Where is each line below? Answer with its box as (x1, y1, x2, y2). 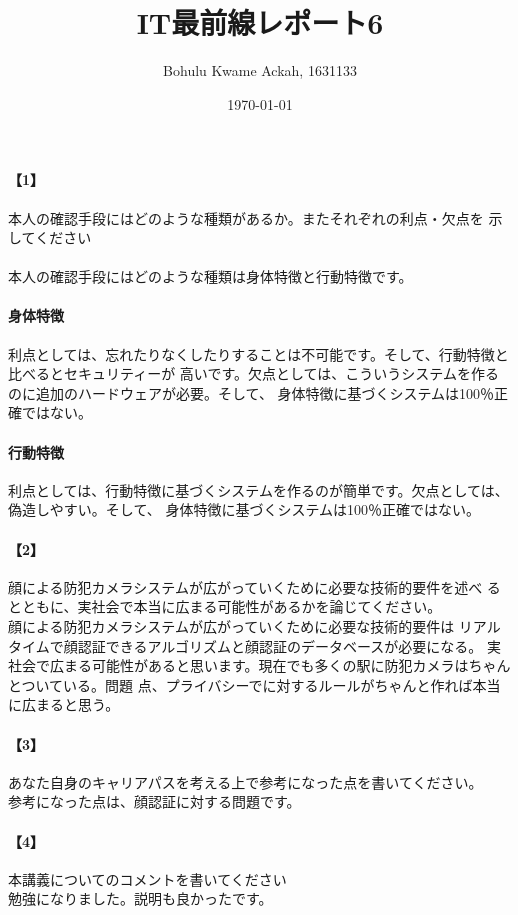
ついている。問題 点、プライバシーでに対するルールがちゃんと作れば (21, 674, 473, 695)
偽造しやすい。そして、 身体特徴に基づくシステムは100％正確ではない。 (8, 499, 480, 520)
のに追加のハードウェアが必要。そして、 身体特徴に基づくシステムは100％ (8, 382, 495, 403)
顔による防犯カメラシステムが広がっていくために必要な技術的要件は (8, 616, 455, 637)
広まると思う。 (21, 694, 120, 715)
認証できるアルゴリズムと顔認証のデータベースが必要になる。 (77, 635, 483, 656)
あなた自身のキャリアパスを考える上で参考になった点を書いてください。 (8, 771, 483, 792)
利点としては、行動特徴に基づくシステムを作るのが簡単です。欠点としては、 (8, 479, 509, 500)
